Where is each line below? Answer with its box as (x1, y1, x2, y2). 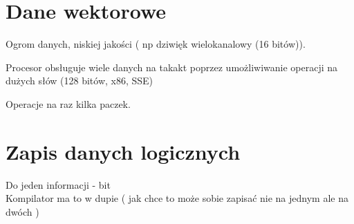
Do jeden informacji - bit (6, 177, 111, 192)
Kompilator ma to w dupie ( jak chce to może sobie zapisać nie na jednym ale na (6, 191, 348, 205)
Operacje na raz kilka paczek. (6, 96, 131, 111)
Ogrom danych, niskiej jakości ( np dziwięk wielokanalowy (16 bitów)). (6, 37, 306, 51)
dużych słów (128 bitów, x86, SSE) (6, 73, 153, 88)
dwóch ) (6, 204, 39, 218)
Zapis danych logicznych (6, 137, 241, 165)
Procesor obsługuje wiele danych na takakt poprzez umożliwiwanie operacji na (6, 59, 338, 74)
